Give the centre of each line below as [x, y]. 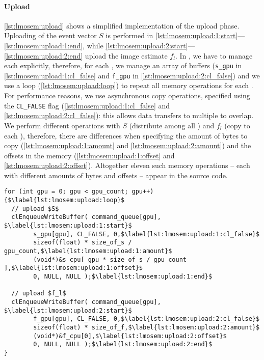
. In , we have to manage [214, 55]
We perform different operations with [62, 125]
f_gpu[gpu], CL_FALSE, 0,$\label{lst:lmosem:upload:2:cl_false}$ [147, 319]
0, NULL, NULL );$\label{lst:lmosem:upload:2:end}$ [123, 344]
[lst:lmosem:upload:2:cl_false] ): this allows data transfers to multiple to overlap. [129, 115]
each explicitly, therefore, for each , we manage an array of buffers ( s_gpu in [123, 65]
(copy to [237, 125]
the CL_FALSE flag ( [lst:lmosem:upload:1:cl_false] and [87, 105]
